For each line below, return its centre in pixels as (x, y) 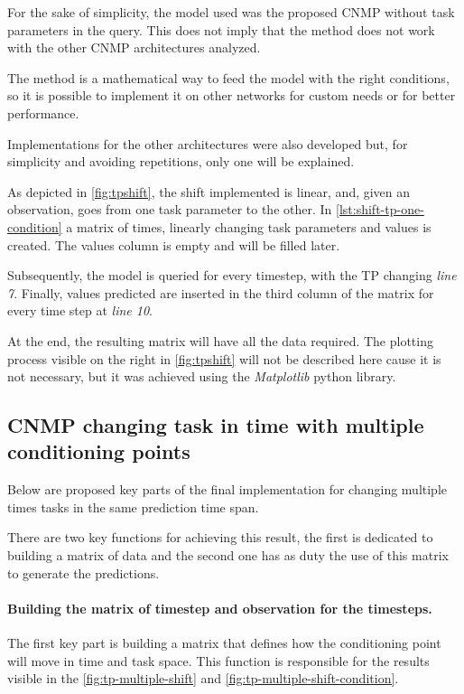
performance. (43, 113)
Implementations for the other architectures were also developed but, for (208, 143)
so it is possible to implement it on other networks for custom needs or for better (232, 95)
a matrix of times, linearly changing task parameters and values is (249, 226)
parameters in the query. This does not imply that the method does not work (221, 29)
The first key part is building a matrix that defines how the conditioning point (224, 643)
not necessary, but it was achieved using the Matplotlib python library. (202, 376)
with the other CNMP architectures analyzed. (134, 47)
